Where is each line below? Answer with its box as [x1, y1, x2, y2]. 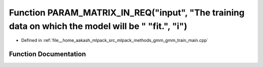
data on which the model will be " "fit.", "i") [9, 21, 188, 31]
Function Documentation [9, 50, 86, 58]
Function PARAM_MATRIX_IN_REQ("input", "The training [9, 7, 244, 18]
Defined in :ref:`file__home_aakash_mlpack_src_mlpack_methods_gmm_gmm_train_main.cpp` [21, 38, 209, 43]
